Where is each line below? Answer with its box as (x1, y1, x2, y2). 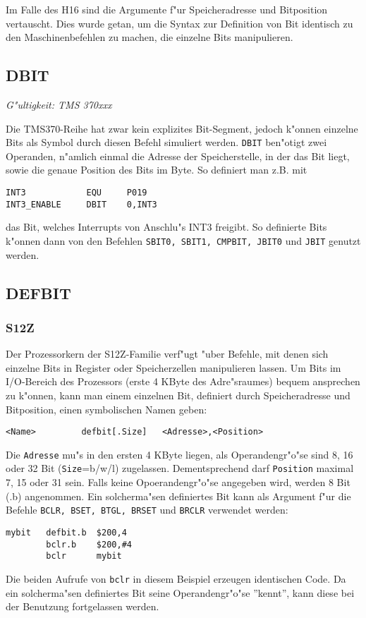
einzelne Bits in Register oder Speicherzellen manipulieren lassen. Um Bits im (6, 360, 341, 375)
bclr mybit (46, 551, 122, 562)
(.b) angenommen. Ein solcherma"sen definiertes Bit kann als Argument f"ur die (6, 488, 351, 503)
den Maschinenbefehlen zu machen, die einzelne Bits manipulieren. (6, 30, 293, 44)
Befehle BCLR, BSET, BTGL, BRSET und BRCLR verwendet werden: (6, 502, 288, 517)
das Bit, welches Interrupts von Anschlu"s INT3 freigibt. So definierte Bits (6, 219, 327, 234)
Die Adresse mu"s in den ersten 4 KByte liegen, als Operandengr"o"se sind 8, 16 (6, 447, 353, 461)
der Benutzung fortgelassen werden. (6, 599, 159, 614)
